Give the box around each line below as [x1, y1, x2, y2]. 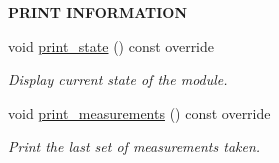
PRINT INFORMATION [8, 2, 188, 22]
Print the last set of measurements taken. [8, 136, 261, 157]
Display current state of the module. [8, 69, 228, 90]
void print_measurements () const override [8, 102, 271, 123]
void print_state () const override [8, 35, 215, 56]
